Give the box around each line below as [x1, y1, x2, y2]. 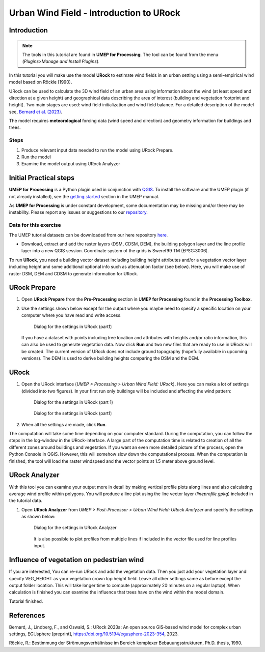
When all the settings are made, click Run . [21, 421, 107, 427]
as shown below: [21, 514, 56, 520]
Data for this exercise [9, 222, 61, 229]
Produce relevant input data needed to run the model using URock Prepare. [21, 147, 174, 153]
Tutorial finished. [9, 598, 43, 604]
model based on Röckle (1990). [9, 79, 72, 85]
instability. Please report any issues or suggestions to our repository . [9, 209, 148, 215]
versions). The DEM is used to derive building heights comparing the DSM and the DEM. [21, 356, 200, 361]
